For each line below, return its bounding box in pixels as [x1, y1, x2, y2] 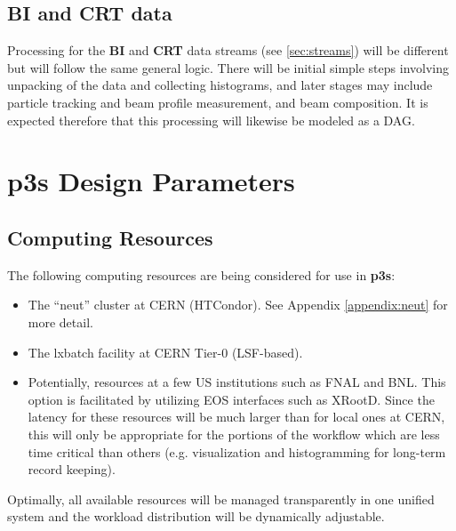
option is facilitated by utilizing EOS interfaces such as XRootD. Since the [28, 390, 435, 408]
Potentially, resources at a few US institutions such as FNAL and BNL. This [28, 373, 446, 391]
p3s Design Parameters [7, 163, 295, 199]
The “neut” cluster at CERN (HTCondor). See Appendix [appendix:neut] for [28, 295, 448, 314]
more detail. [28, 312, 93, 331]
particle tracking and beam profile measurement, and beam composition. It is [7, 93, 428, 111]
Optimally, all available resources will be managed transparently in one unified [7, 489, 435, 508]
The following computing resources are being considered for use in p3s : [7, 265, 396, 284]
